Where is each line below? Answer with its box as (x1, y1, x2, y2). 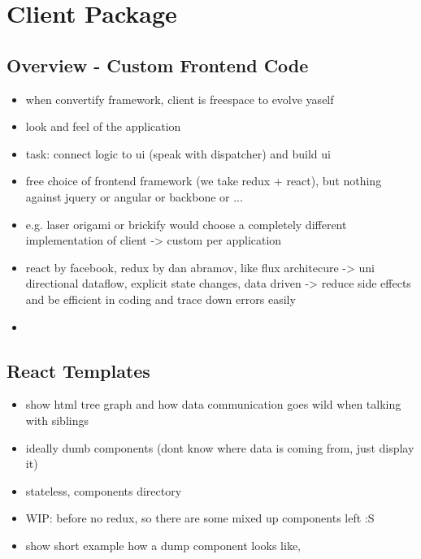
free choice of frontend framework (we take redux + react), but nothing (25, 172, 382, 189)
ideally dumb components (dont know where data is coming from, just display (25, 439, 414, 456)
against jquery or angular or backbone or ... (25, 188, 243, 205)
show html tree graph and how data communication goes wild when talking (25, 396, 401, 413)
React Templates (7, 357, 150, 383)
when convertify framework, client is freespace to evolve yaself (25, 90, 334, 107)
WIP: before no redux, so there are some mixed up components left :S (25, 509, 375, 526)
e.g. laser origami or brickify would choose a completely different (25, 215, 347, 232)
